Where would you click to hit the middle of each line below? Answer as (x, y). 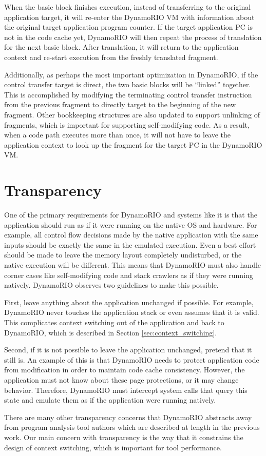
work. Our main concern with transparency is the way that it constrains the (124, 437)
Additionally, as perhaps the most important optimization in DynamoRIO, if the (131, 74)
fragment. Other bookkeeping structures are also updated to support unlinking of (132, 114)
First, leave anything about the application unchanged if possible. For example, (129, 302)
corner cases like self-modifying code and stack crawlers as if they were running (129, 275)
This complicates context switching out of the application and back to (114, 322)
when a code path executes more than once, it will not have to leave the (118, 135)
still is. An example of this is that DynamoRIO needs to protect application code (132, 359)
